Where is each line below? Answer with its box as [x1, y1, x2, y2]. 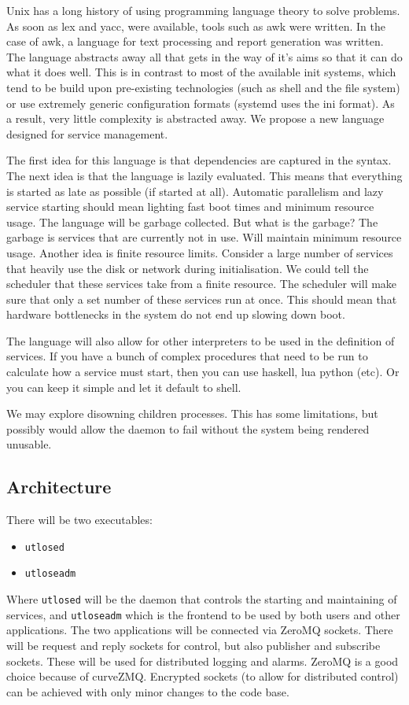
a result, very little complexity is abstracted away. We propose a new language [6, 110, 385, 127]
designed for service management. [6, 125, 168, 142]
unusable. [6, 436, 52, 452]
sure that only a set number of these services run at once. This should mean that [6, 290, 397, 307]
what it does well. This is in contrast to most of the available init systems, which [6, 64, 396, 80]
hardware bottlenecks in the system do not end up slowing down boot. [6, 306, 345, 323]
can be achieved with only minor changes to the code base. [6, 683, 289, 699]
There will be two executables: [6, 511, 153, 528]
